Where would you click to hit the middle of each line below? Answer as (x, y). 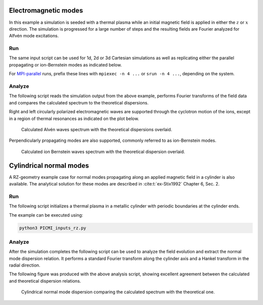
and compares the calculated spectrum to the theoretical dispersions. (79, 102)
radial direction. (25, 265)
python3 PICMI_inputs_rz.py (53, 228)
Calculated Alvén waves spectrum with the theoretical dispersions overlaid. (97, 129)
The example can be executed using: (46, 215)
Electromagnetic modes (46, 10)
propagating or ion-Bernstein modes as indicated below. (65, 65)
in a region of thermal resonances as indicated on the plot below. (74, 119)
